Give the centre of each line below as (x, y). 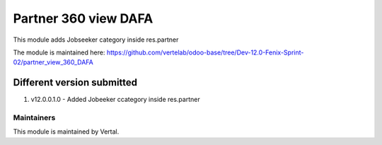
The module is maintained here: (59, 52)
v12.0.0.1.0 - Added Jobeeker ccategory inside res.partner (116, 100)
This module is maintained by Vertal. (66, 132)
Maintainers (34, 118)
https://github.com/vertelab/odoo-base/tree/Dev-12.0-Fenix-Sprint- (205, 52)
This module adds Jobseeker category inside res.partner (96, 40)
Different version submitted (75, 82)
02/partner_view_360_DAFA (53, 62)
